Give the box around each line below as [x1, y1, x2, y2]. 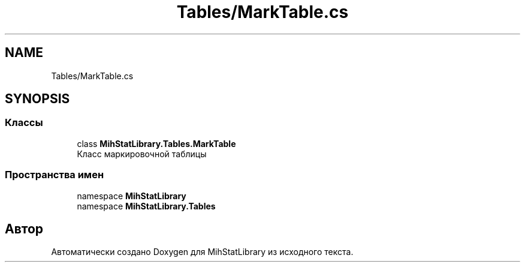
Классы [5, 116, 43, 129]
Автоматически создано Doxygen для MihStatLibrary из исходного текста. [51, 247, 354, 257]
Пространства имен [5, 169, 104, 181]
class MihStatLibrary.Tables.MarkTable [77, 138, 236, 149]
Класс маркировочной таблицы [77, 148, 207, 159]
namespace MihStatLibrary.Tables [77, 200, 216, 211]
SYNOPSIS [5, 91, 70, 107]
